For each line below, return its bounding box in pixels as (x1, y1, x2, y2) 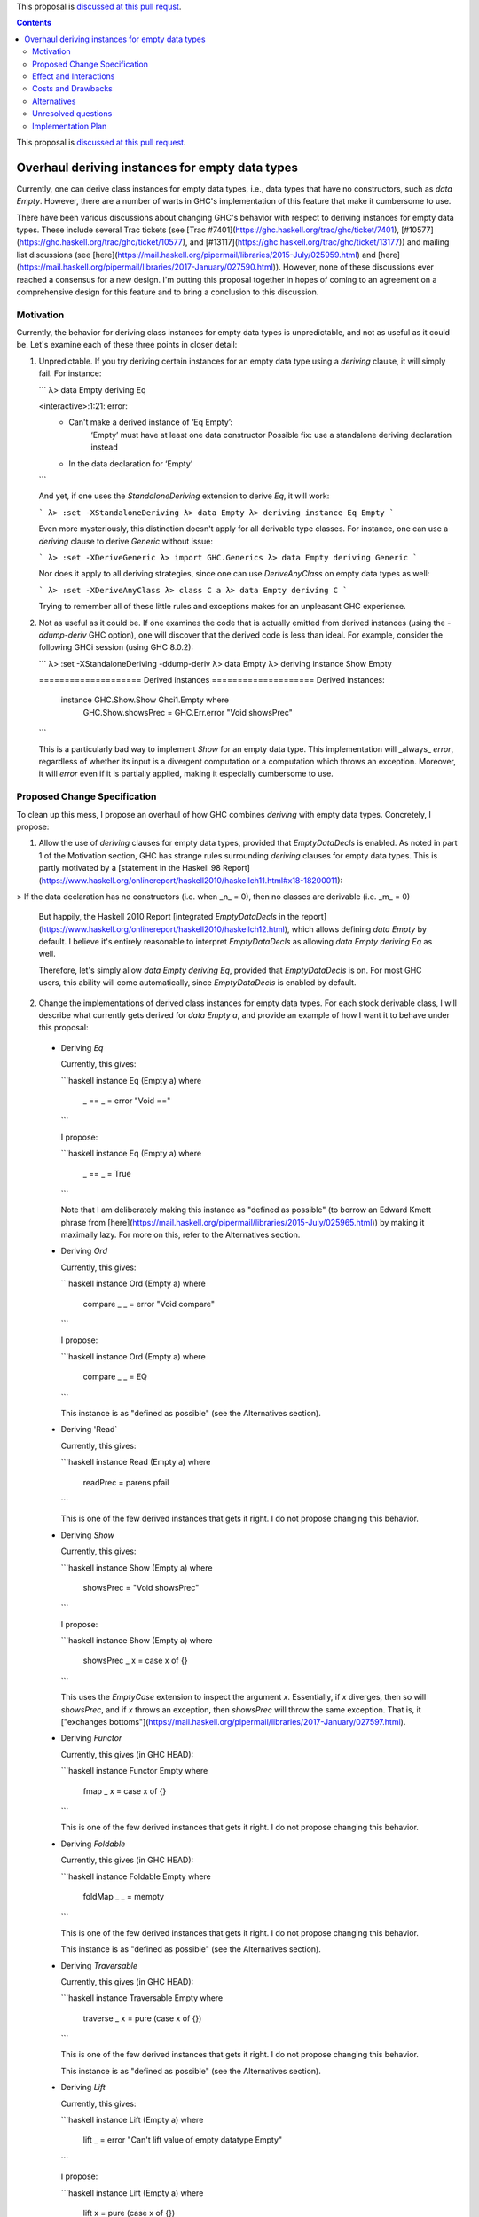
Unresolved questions (32, 108, 113, 119)
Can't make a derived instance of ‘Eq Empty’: (68, 417, 233, 427)
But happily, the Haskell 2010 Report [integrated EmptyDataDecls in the (38, 912, 300, 922)
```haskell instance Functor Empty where (60, 1766, 208, 1776)
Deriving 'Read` (60, 1424, 118, 1435)
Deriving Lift (60, 2082, 106, 2093)
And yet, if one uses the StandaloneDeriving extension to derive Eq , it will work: (38, 490, 330, 501)
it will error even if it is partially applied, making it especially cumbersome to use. (38, 768, 334, 779)
